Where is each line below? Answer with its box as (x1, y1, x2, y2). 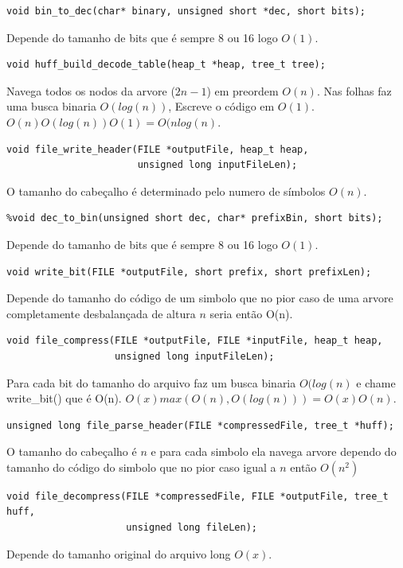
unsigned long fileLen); (126, 522, 257, 534)
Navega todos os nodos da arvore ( (6, 82, 175, 99)
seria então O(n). (209, 305, 293, 321)
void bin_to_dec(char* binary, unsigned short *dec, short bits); (6, 6, 366, 17)
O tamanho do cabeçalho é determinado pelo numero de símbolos (6, 182, 326, 199)
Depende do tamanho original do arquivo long (6, 545, 231, 562)
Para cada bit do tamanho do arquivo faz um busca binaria (6, 374, 296, 391)
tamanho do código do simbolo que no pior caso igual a (6, 458, 276, 475)
